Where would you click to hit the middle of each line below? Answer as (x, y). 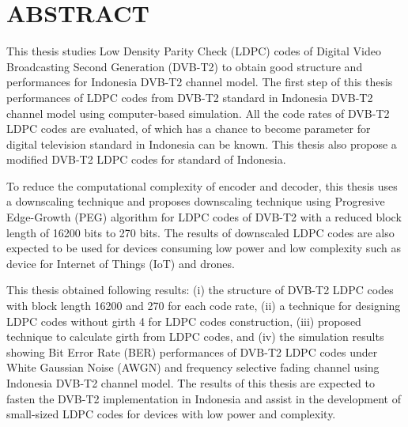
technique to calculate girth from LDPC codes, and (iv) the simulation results (195, 336)
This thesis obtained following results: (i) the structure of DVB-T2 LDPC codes (200, 290)
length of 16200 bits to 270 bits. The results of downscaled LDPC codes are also (200, 232)
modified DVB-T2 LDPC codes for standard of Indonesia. (146, 159)
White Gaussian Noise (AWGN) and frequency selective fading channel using (193, 367)
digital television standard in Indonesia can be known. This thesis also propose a (202, 144)
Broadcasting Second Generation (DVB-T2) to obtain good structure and (185, 66)
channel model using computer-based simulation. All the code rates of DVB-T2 (198, 113)
